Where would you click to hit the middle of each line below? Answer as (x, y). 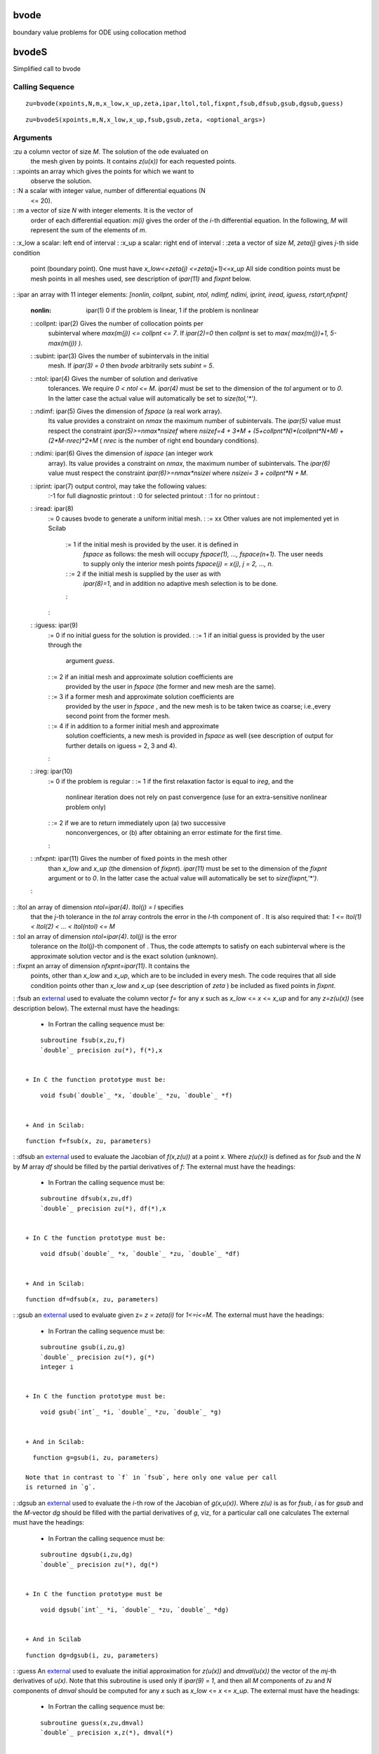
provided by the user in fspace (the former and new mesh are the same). (171, 687)
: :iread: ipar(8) (52, 509)
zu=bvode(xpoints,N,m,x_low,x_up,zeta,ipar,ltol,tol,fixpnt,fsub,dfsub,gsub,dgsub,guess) (185, 104)
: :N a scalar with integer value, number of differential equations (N (109, 191)
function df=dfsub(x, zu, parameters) (92, 1299)
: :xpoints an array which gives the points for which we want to (104, 171)
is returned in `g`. (61, 1487)
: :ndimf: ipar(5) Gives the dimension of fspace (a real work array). (126, 411)
